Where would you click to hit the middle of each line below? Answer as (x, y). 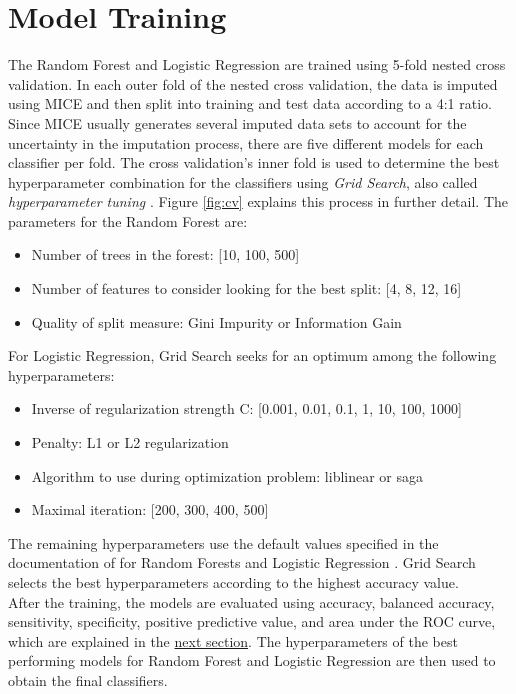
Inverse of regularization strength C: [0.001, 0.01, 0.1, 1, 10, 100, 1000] (246, 408)
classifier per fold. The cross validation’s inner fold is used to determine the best (254, 162)
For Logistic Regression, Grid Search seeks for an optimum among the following (252, 355)
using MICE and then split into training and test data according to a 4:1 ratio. (250, 103)
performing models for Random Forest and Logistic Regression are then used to (252, 660)
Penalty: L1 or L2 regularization (130, 442)
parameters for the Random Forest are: (128, 220)
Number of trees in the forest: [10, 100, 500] (165, 254)
